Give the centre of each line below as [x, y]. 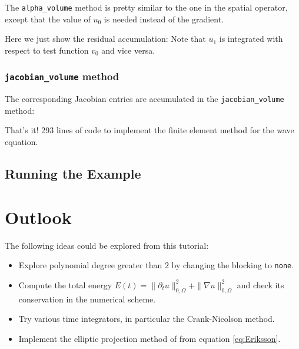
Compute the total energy [65, 284]
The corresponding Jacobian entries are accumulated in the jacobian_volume [144, 99]
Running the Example [73, 174]
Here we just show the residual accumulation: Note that [105, 39]
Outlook [38, 217]
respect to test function [47, 50]
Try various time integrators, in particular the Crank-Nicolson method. [147, 319]
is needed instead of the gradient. [164, 19]
